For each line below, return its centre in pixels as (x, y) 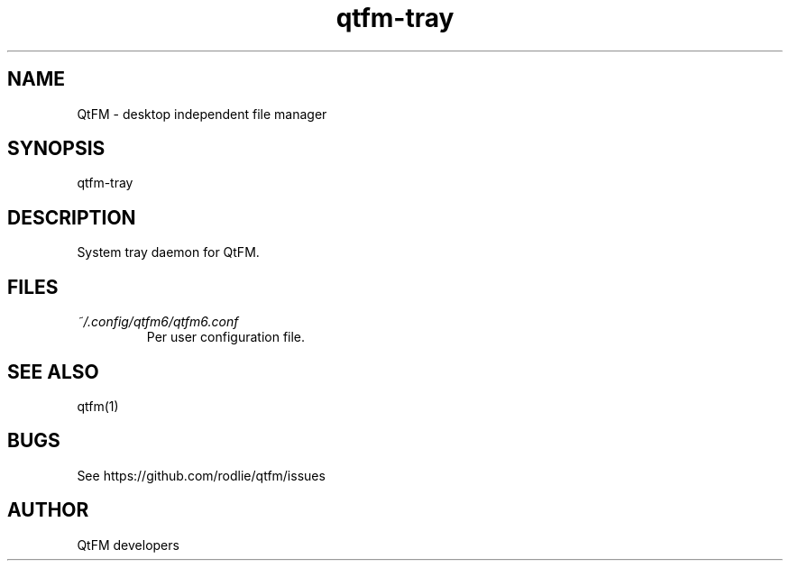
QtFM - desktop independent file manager (202, 114)
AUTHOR (48, 510)
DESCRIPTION (72, 217)
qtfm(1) (98, 406)
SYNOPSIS (56, 149)
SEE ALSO (53, 371)
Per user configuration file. (226, 337)
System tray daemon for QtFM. (168, 252)
